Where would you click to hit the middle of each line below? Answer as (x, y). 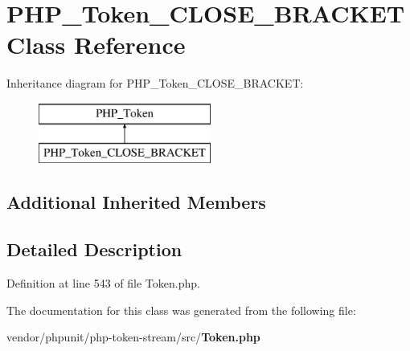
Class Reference (96, 45)
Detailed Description (94, 249)
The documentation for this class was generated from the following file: (181, 310)
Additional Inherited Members (136, 202)
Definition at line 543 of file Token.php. (103, 283)
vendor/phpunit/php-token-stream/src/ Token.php (133, 337)
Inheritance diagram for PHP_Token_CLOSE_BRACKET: (155, 83)
